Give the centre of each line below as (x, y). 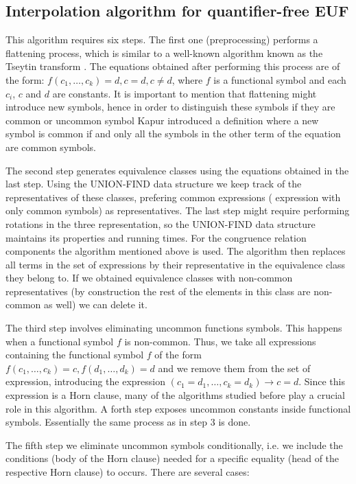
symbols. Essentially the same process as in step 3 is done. (128, 422)
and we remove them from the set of (234, 368)
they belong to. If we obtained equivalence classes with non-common (149, 278)
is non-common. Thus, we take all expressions (220, 341)
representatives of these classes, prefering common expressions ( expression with (173, 197)
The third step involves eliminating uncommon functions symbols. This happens (174, 328)
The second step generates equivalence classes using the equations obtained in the (177, 170)
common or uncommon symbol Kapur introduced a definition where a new (162, 120)
